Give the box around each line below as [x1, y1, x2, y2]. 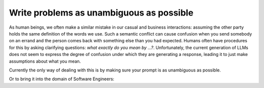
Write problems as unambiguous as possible [9, 7, 194, 18]
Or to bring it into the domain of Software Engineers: [9, 76, 114, 82]
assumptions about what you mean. [9, 58, 81, 64]
